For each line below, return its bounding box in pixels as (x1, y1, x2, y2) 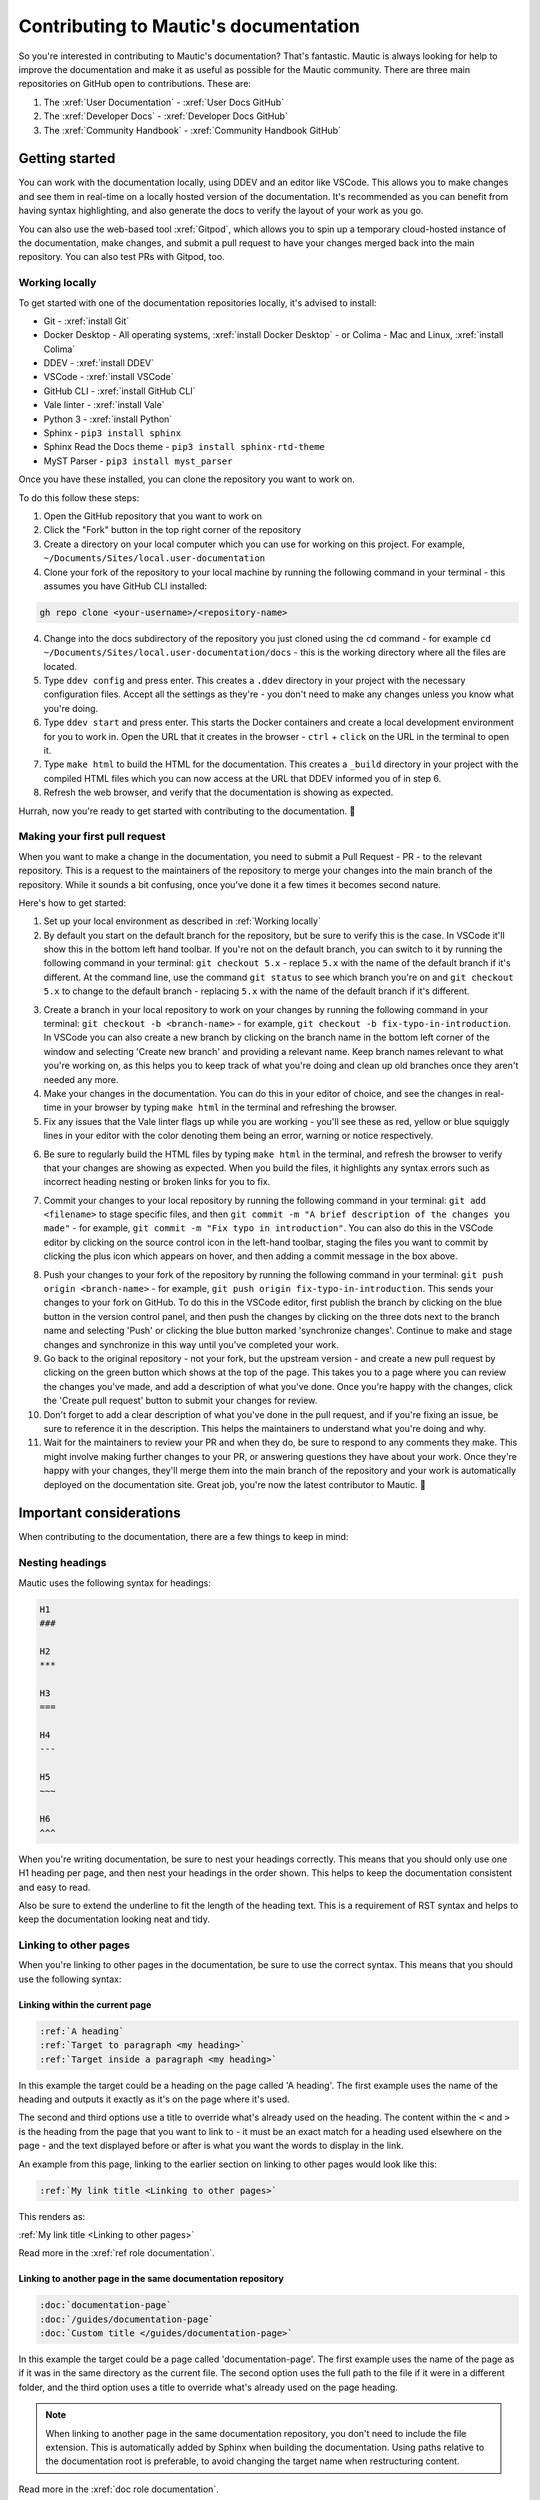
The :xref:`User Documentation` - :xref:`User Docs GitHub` (43, 96, 285, 108)
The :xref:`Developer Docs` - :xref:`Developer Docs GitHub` (43, 110, 289, 122)
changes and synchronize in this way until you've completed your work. (43, 1338, 339, 1350)
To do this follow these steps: (18, 491, 140, 504)
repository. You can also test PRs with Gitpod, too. (18, 251, 225, 263)
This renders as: (18, 2210, 86, 2222)
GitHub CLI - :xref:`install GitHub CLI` (43, 385, 196, 397)
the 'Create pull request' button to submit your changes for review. (43, 1395, 318, 1407)
